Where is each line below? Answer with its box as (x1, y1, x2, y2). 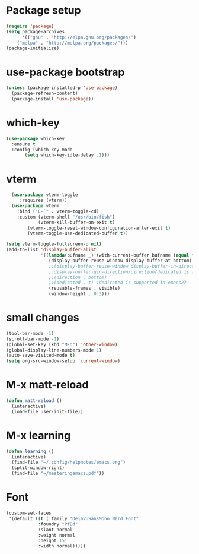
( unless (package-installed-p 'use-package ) (6, 85, 118, 91)
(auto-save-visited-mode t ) (6, 353, 76, 359)
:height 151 (37, 538, 68, 544)
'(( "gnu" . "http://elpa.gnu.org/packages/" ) (21, 34, 136, 40)
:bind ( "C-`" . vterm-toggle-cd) (17, 208, 99, 214)
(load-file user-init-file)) (11, 409, 84, 414)
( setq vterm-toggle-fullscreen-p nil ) (6, 241, 102, 247)
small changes (6, 311, 79, 324)
